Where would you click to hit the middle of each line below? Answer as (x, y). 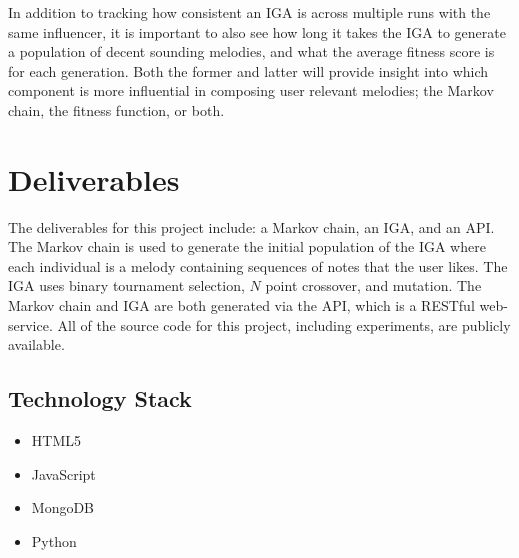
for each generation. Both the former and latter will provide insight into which (248, 70)
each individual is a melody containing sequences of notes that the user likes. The (258, 265)
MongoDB (63, 507)
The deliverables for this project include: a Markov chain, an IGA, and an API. (251, 226)
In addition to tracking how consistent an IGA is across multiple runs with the (249, 12)
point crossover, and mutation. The (373, 285)
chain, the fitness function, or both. (116, 109)
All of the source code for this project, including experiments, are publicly (284, 324)
